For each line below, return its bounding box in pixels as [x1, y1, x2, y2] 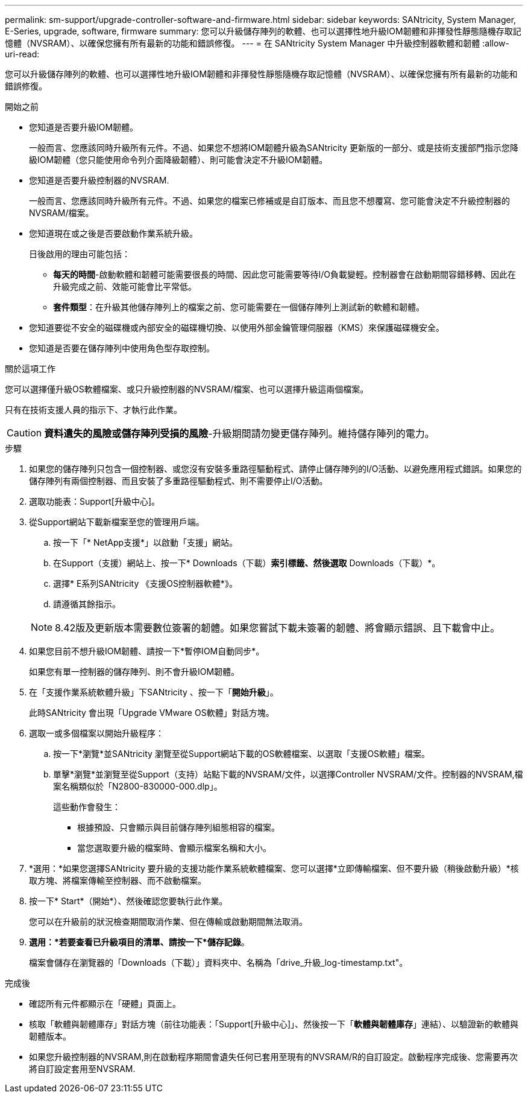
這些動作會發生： [53, 802, 121, 812]
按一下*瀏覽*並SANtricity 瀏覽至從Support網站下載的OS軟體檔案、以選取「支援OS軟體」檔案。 [53, 748, 430, 759]
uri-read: [5, 49, 40, 59]
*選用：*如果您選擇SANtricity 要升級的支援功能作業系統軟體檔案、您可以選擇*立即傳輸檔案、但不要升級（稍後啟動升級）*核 [29, 863, 519, 873]
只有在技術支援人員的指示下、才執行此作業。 [5, 404, 182, 415]
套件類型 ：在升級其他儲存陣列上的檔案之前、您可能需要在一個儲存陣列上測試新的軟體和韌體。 [53, 302, 424, 312]
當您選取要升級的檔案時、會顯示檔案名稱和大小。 [77, 843, 271, 853]
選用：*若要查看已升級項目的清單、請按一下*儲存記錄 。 [29, 937, 250, 947]
